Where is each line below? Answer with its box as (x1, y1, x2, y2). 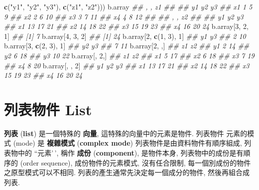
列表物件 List (4, 99, 92, 119)
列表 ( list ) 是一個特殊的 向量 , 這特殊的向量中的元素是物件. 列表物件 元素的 (4, 128, 248, 138)
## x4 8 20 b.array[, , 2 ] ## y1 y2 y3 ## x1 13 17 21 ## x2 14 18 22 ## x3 (4, 60, 250, 70)
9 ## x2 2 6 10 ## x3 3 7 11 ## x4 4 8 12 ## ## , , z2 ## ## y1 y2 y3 (4, 11, 244, 21)
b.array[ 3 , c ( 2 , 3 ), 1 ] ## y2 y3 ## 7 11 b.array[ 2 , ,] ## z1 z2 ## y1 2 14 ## (4, 40, 250, 51)
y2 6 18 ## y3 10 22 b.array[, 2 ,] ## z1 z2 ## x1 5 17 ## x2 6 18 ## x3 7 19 (4, 50, 255, 60)
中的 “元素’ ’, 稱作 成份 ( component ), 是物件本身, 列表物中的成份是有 (17, 148, 244, 158)
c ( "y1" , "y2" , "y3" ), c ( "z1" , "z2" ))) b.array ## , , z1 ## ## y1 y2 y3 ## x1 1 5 (4, 1, 253, 11)
